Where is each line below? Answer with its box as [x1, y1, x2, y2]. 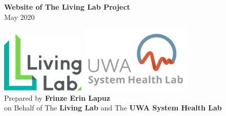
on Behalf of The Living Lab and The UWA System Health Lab [4, 102, 222, 113]
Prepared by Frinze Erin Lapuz [4, 92, 110, 103]
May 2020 [4, 11, 35, 22]
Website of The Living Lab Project [4, 2, 130, 12]
